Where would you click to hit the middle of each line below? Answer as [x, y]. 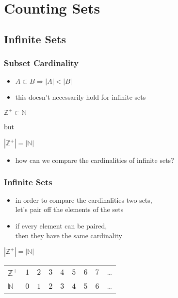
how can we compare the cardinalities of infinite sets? [95, 160]
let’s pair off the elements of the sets [69, 209]
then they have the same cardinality [69, 235]
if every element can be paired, [61, 226]
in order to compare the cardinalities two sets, [84, 200]
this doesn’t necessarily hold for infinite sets [81, 97]
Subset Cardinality [41, 63]
